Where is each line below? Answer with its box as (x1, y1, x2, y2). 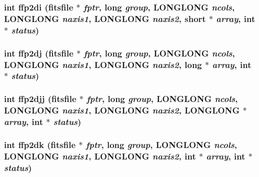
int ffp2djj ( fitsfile (4, 92, 76, 105)
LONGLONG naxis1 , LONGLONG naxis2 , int (4, 149, 196, 162)
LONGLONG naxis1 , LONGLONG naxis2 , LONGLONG (4, 104, 240, 116)
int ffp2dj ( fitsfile (4, 46, 73, 59)
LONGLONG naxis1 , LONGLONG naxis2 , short (4, 12, 206, 24)
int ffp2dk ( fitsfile (4, 138, 76, 150)
